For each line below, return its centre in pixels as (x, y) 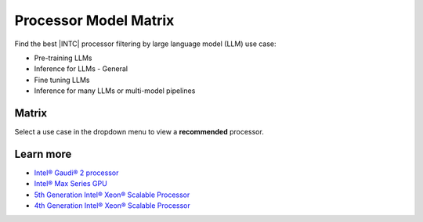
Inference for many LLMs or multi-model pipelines (115, 91)
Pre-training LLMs (63, 58)
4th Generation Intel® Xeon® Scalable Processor (112, 206)
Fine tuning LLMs (62, 80)
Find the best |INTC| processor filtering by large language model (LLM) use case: (146, 44)
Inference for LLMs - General (81, 69)
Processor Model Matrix (94, 20)
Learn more (43, 154)
